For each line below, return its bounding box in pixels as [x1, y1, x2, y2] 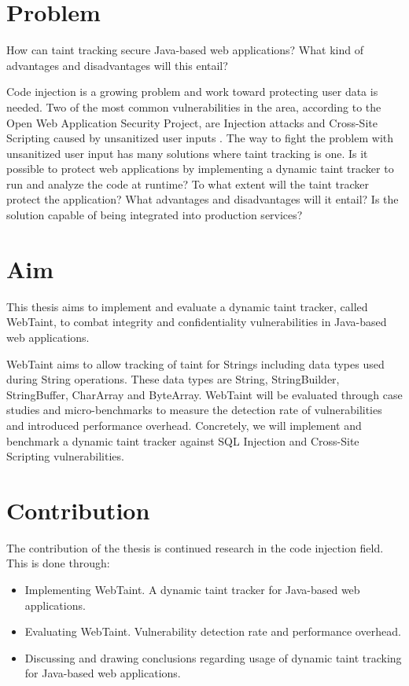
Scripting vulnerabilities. [6, 448, 124, 464]
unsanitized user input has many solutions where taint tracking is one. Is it [6, 145, 368, 161]
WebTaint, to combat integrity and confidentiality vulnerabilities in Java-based [6, 314, 387, 330]
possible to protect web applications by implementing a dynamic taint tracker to [6, 160, 394, 177]
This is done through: [6, 555, 110, 571]
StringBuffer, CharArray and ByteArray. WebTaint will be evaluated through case [6, 386, 403, 402]
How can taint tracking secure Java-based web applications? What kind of [6, 42, 363, 58]
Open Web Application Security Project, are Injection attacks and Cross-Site [6, 114, 378, 130]
